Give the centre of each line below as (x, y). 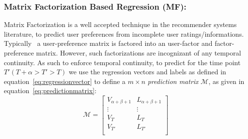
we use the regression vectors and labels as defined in (147, 72)
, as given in (226, 81)
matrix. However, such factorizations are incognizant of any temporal (139, 53)
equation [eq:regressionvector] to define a (65, 81)
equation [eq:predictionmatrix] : (50, 90)
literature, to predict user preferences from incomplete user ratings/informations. (124, 34)
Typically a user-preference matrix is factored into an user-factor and (108, 43)
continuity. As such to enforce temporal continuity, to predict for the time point (122, 62)
